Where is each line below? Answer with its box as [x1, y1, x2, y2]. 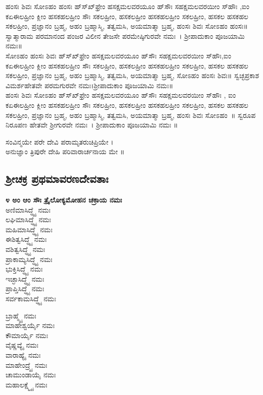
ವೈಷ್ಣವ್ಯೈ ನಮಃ [6, 340, 39, 350]
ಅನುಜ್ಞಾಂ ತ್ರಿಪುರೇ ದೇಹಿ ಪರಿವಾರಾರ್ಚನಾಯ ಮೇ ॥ [6, 146, 125, 157]
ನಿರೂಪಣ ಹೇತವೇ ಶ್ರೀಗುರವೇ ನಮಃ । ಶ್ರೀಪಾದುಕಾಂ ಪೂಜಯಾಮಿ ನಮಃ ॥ [6, 119, 178, 130]
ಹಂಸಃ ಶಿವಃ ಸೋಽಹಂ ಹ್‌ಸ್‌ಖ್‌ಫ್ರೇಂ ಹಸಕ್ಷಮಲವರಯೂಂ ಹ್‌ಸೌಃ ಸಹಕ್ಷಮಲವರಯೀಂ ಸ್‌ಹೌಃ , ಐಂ [6, 90, 236, 100]
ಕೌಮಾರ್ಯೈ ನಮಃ [6, 330, 48, 340]
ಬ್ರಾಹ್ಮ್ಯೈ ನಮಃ [6, 310, 36, 320]
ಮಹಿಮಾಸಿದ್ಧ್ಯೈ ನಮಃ [6, 224, 52, 234]
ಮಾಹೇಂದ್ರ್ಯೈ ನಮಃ [6, 359, 47, 370]
